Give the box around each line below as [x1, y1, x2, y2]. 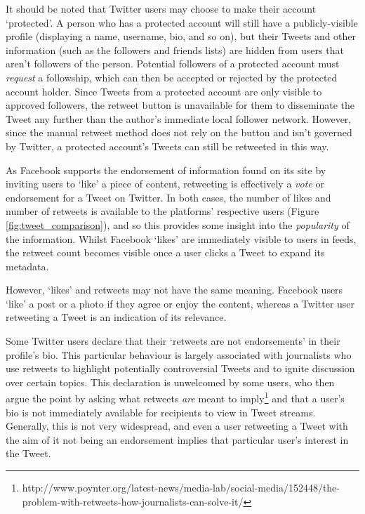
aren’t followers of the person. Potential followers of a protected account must [6, 56, 340, 71]
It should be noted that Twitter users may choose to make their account [6, 1, 317, 15]
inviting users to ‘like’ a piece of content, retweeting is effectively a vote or [6, 176, 324, 191]
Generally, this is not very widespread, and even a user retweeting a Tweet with [6, 419, 348, 433]
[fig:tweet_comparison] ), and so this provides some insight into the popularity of [6, 217, 350, 232]
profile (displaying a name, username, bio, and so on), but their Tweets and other [6, 29, 357, 44]
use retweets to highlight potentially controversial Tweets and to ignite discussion [6, 361, 355, 376]
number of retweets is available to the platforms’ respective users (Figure [6, 204, 319, 218]
